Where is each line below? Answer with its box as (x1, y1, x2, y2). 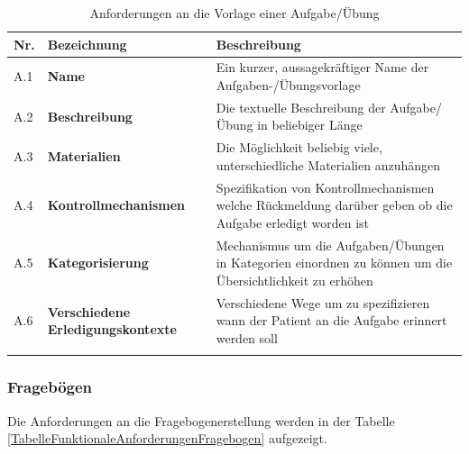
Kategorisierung (47, 253, 149, 272)
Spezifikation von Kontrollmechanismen (216, 177, 435, 196)
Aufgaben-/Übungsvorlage (216, 76, 361, 95)
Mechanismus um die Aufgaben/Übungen (216, 235, 445, 254)
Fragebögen (7, 376, 93, 398)
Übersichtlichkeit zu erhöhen (216, 270, 373, 289)
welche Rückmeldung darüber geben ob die (216, 195, 453, 214)
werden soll (216, 329, 278, 347)
